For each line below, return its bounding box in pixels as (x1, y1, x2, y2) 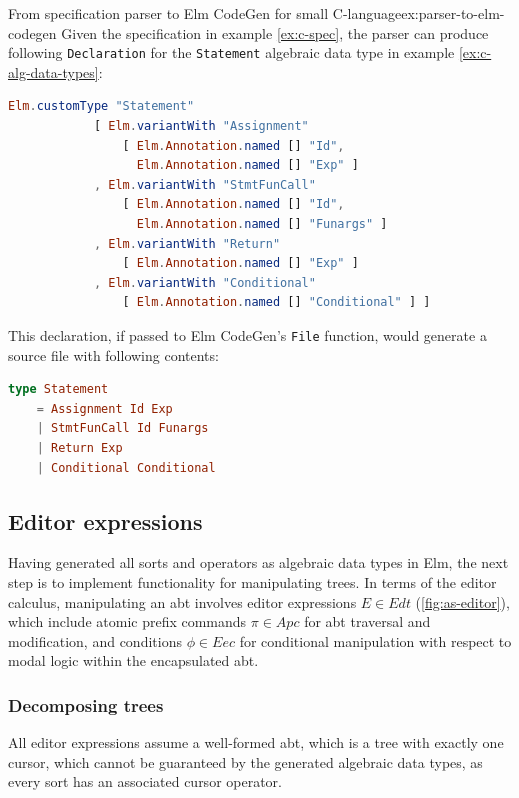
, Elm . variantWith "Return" (93, 236, 281, 251)
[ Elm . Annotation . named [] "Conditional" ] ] (122, 295, 431, 310)
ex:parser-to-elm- (401, 3, 505, 23)
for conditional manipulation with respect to (239, 630, 512, 651)
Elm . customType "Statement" (8, 99, 195, 114)
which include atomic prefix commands (8, 611, 247, 632)
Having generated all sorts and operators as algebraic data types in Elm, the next (8, 552, 509, 573)
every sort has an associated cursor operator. (8, 771, 282, 792)
